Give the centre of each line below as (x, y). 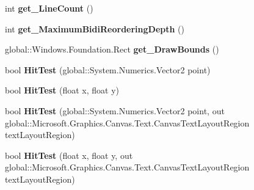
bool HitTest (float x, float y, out (69, 155)
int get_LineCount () (49, 8)
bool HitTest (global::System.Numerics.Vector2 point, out (115, 110)
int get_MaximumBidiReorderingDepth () (95, 28)
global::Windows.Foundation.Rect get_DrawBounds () (112, 49)
